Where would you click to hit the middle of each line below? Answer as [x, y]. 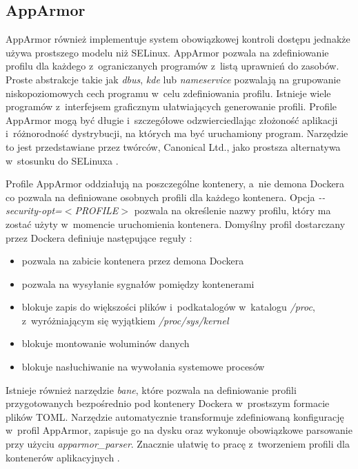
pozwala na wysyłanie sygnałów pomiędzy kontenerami [138, 283]
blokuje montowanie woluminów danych [106, 343]
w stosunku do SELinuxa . [62, 160]
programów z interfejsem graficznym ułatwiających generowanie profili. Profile [171, 106]
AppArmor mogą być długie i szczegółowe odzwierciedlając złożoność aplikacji [172, 119]
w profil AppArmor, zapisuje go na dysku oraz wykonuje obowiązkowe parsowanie [179, 430]
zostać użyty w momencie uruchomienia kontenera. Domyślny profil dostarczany [176, 223]
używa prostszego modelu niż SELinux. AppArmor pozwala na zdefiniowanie [167, 52]
